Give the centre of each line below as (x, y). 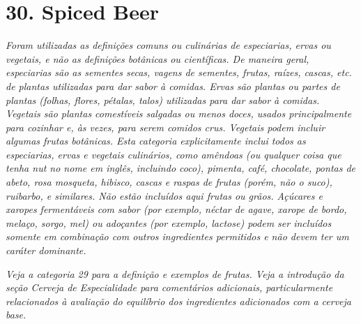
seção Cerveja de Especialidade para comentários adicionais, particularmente (169, 287)
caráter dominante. (46, 250)
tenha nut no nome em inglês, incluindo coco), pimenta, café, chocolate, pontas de (181, 168)
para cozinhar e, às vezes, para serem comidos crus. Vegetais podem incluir (166, 127)
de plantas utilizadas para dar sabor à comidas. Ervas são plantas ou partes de (173, 86)
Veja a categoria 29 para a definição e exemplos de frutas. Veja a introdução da (175, 273)
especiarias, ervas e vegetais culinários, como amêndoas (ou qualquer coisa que (174, 154)
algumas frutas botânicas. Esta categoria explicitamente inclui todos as (156, 141)
